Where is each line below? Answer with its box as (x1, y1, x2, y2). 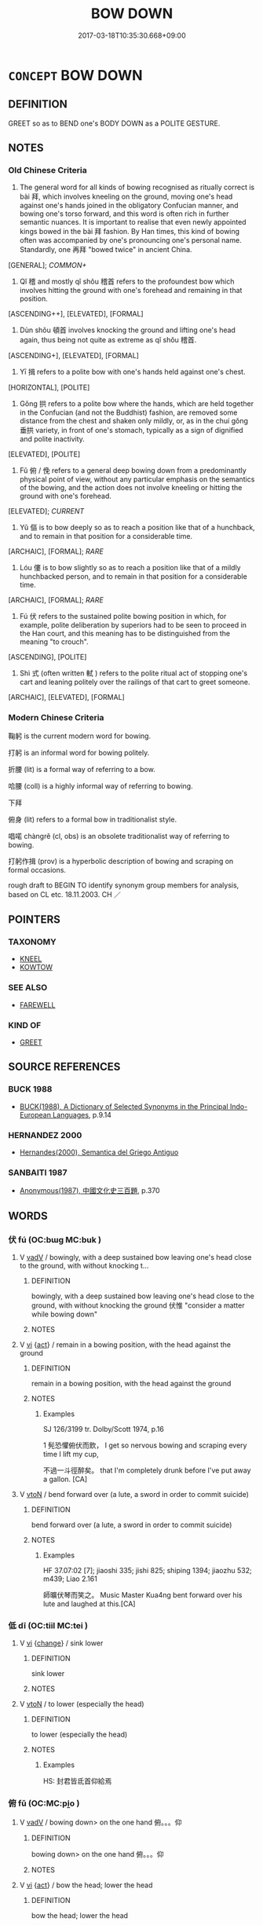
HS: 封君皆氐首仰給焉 (42, 1777, 112, 1786)
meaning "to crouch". (19, 637, 89, 646)
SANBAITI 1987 (8, 1167, 68, 1178)
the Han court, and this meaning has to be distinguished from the (19, 629, 230, 639)
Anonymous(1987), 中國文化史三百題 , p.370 (19, 1186, 160, 1195)
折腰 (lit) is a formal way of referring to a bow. (8, 764, 155, 774)
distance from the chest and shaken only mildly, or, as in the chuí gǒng (19, 416, 249, 426)
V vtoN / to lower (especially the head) (19, 1700, 144, 1709)
